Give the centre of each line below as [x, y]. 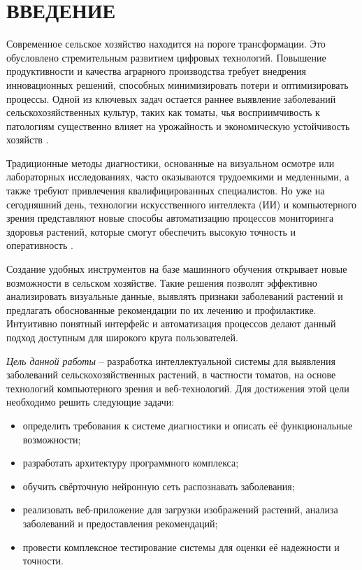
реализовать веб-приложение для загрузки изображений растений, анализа [180, 510]
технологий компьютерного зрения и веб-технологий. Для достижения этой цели [178, 388]
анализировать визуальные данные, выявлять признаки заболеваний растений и [175, 296]
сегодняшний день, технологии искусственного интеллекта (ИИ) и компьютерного [182, 204]
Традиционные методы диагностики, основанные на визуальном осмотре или [171, 163]
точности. [43, 561]
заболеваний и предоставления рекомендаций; [120, 523]
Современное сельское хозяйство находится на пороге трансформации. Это [166, 44]
